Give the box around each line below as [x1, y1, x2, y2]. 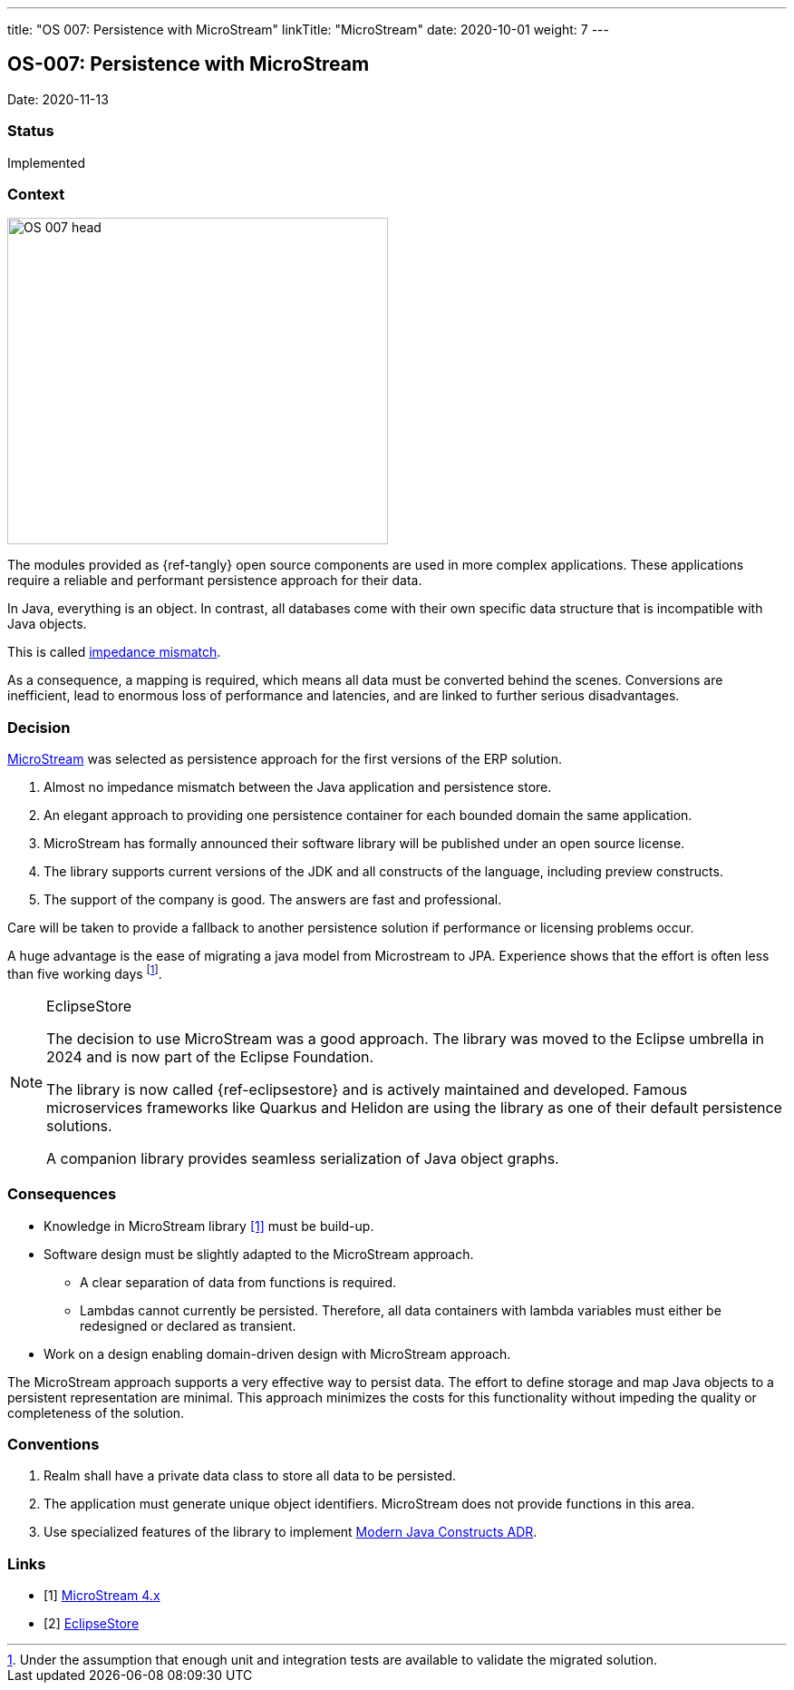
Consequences [7, 1185, 117, 1204]
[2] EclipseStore [44, 1616, 140, 1631]
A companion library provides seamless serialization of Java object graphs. [46, 1148, 559, 1167]
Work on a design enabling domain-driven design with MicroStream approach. [44, 1345, 511, 1362]
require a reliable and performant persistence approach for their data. [7, 572, 422, 589]
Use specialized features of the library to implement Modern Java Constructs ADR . [44, 1524, 537, 1540]
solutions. [46, 1116, 112, 1135]
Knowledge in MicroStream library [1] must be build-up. [44, 1217, 374, 1234]
